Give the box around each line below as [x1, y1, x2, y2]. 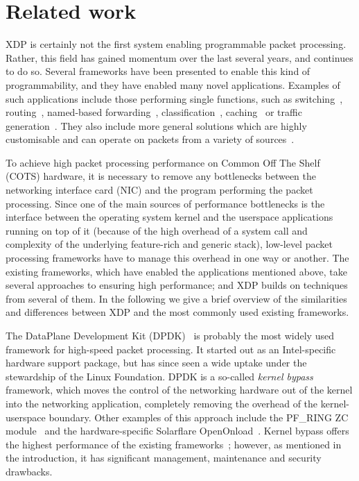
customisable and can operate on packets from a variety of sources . [6, 132, 295, 146]
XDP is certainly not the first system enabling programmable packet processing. [6, 37, 347, 51]
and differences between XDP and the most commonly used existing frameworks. [6, 305, 349, 319]
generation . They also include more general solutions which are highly [6, 118, 307, 133]
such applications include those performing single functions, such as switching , [6, 91, 343, 106]
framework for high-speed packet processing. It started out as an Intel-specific [6, 341, 336, 356]
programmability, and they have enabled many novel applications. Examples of [6, 77, 340, 92]
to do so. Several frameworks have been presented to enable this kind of [6, 64, 310, 78]
